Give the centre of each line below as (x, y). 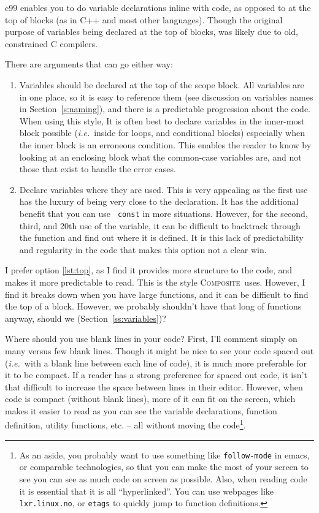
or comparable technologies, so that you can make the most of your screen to (164, 467)
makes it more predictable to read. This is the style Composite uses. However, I (155, 282)
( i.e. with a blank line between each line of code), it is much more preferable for (156, 363)
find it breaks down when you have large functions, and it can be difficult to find (157, 294)
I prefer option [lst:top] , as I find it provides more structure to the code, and (149, 270)
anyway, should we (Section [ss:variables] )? (86, 318)
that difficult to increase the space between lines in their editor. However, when (154, 386)
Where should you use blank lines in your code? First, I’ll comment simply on (151, 339)
